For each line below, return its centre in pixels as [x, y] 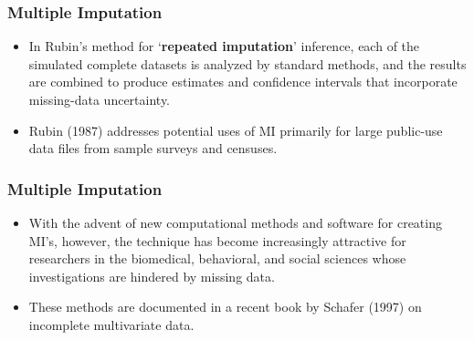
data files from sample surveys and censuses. [153, 148]
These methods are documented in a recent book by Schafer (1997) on [225, 307]
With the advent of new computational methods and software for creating [235, 222]
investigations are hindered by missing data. [152, 276]
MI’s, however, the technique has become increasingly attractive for [217, 240]
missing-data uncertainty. [100, 99]
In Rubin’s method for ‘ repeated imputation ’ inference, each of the [224, 46]
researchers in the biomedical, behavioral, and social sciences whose [217, 258]
